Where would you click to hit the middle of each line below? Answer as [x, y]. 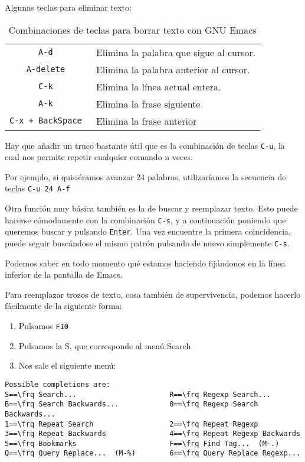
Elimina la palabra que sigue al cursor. [176, 52]
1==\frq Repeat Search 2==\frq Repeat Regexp [132, 424]
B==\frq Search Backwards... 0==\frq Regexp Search [132, 404]
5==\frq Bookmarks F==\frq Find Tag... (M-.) [142, 443]
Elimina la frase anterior [146, 121]
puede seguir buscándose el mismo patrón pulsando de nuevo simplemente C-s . [147, 243]
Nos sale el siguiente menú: [67, 365]
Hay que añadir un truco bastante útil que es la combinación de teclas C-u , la [145, 145]
